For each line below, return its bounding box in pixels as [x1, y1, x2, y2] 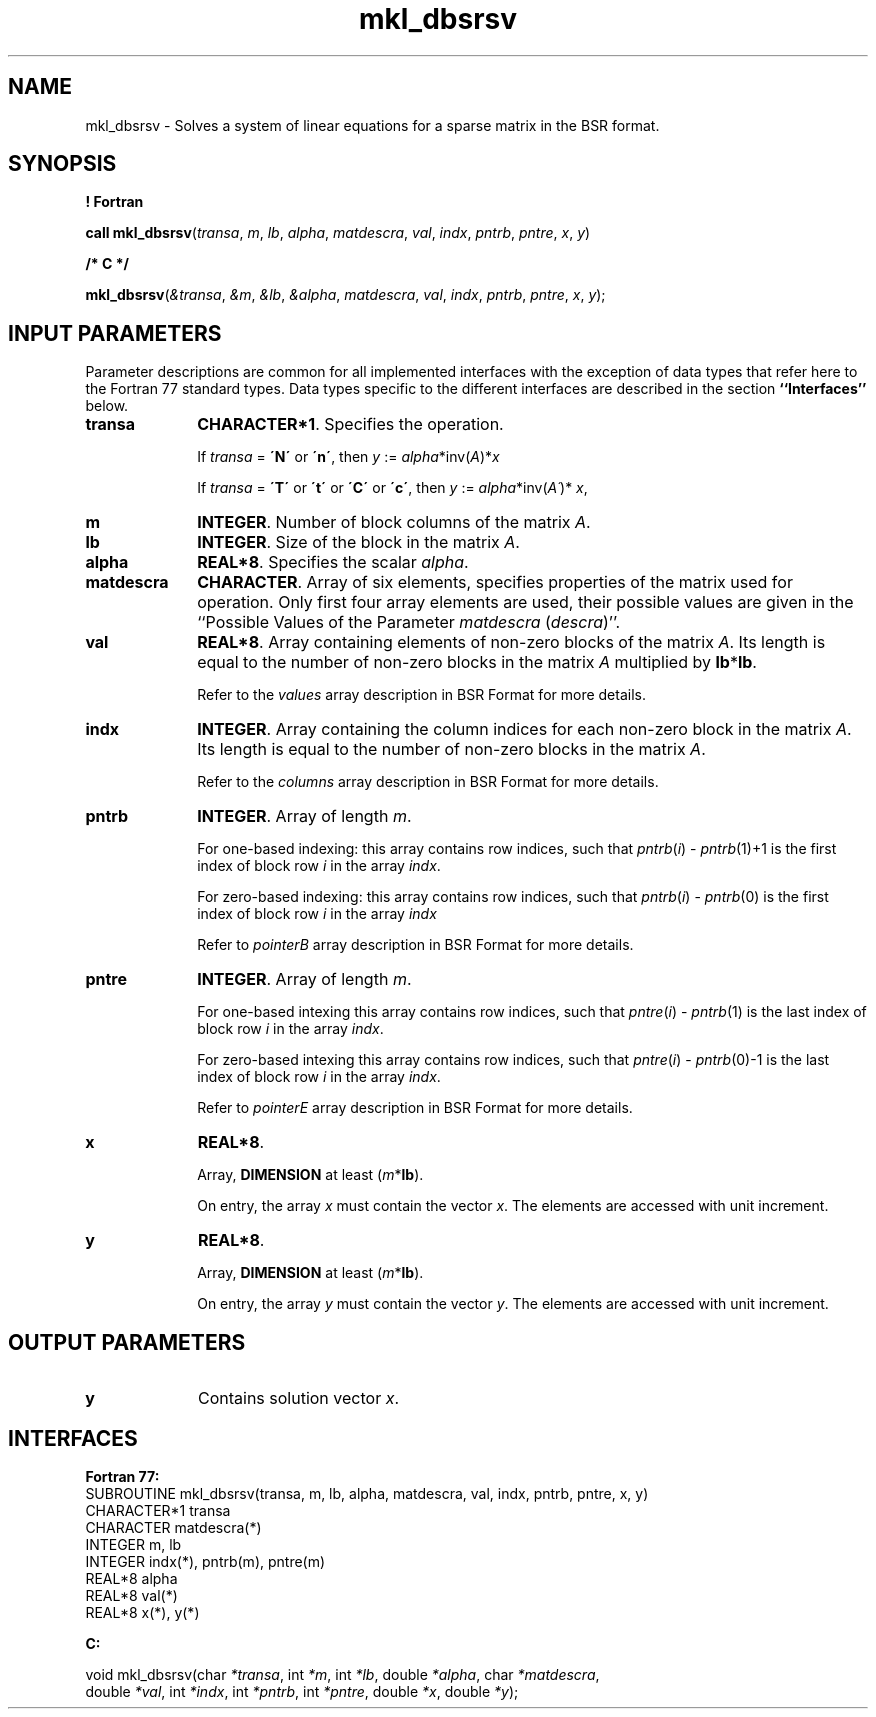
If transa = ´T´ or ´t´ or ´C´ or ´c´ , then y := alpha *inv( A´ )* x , [197, 479, 588, 497]
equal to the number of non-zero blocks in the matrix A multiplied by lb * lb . [197, 652, 757, 673]
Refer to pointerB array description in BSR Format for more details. [197, 936, 634, 954]
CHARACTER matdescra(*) [85, 1518, 262, 1536]
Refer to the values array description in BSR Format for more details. [197, 686, 646, 704]
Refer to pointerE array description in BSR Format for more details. [197, 1099, 633, 1117]
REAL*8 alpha [85, 1569, 178, 1587]
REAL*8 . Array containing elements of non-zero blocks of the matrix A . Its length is [197, 632, 826, 653]
